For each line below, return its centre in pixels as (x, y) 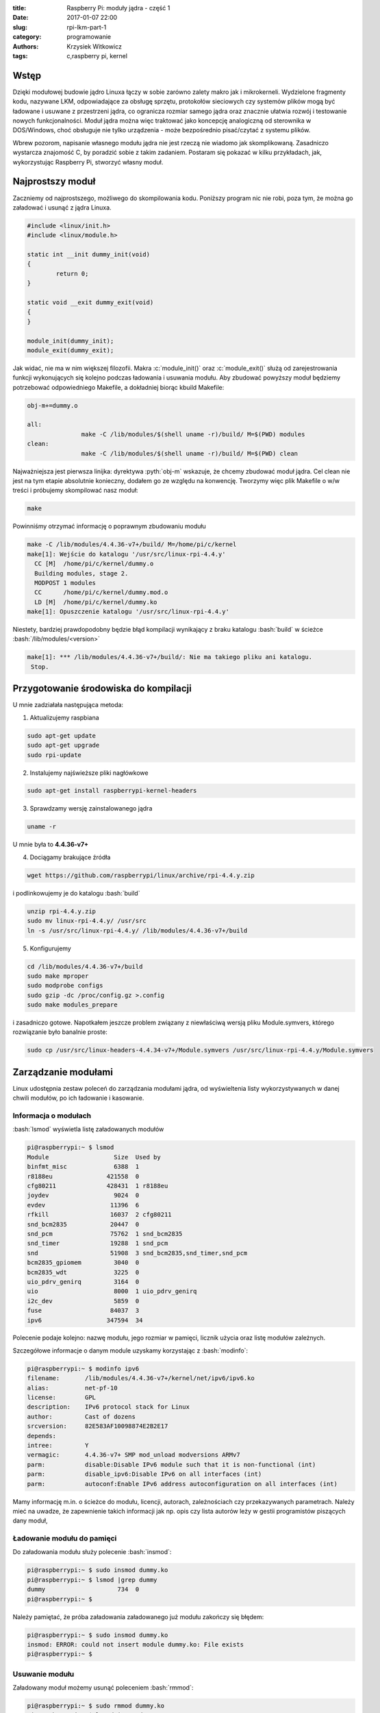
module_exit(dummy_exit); (71, 350)
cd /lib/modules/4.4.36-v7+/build (85, 966)
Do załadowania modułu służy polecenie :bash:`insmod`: (92, 1552)
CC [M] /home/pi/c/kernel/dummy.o (94, 564)
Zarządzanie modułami (63, 1072)
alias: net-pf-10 (72, 1388)
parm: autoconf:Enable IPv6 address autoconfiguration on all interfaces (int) (182, 1484)
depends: (42, 1436)
